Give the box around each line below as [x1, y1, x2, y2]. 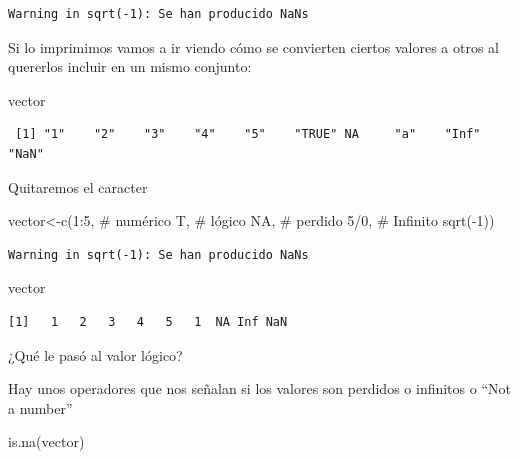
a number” [8, 397, 73, 418]
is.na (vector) [8, 431, 85, 452]
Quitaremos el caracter [8, 176, 148, 197]
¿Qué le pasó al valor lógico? [8, 344, 183, 365]
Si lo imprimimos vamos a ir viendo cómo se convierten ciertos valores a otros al [8, 36, 500, 57]
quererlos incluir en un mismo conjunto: [8, 56, 252, 77]
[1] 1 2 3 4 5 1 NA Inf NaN [8, 314, 288, 329]
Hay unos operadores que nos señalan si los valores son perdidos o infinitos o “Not [8, 378, 511, 399]
